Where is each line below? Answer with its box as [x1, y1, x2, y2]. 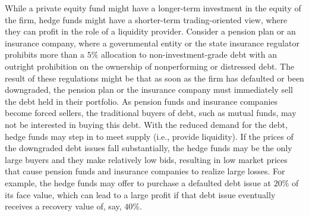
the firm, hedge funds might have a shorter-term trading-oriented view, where [5, 13, 288, 26]
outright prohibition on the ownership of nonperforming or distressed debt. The [5, 60, 295, 72]
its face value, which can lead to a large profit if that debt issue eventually [5, 188, 276, 201]
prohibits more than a [5, 48, 84, 61]
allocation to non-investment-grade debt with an [100, 48, 278, 61]
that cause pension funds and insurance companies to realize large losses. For [5, 165, 285, 177]
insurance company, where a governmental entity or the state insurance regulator [5, 36, 299, 49]
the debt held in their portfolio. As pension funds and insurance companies [5, 95, 278, 107]
